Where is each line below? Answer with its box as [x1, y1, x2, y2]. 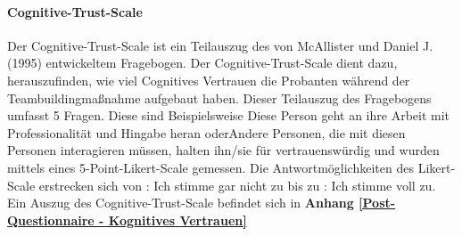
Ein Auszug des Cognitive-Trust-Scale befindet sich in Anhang [7, 193, 354, 212]
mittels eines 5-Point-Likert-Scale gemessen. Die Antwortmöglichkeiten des [7, 158, 414, 176]
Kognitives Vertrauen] [108, 210, 247, 229]
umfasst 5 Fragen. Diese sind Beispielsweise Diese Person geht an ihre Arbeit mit [7, 106, 450, 125]
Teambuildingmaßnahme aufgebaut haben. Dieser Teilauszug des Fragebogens [7, 88, 432, 107]
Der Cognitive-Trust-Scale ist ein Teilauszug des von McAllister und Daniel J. [7, 36, 433, 54]
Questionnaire [7, 210, 95, 229]
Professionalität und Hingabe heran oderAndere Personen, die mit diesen [7, 123, 406, 142]
